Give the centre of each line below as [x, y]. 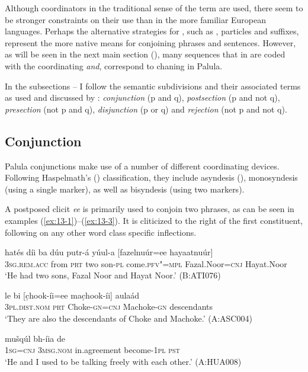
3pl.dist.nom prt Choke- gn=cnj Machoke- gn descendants [109, 307]
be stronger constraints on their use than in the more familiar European [136, 19]
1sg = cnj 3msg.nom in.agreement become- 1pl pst [92, 350]
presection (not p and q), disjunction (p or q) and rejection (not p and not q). [146, 109]
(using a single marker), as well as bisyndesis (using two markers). [125, 189]
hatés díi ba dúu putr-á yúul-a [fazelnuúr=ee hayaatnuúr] [109, 252]
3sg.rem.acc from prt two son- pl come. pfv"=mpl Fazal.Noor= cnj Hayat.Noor [146, 263]
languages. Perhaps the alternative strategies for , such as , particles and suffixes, [152, 31]
